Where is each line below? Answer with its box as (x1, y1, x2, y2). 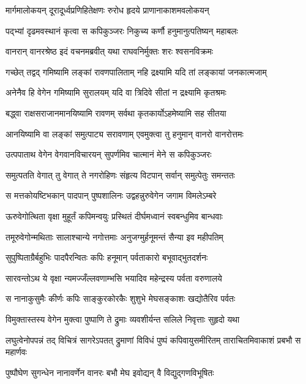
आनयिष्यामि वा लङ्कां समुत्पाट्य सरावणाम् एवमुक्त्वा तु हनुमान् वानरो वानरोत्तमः (6, 127, 244, 140)
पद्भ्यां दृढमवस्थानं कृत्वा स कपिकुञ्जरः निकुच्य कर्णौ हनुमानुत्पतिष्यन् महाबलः (6, 24, 238, 37)
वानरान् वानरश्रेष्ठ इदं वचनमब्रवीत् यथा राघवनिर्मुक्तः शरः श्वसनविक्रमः (6, 45, 214, 58)
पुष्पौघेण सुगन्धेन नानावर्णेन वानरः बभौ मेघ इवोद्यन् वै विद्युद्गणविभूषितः (6, 366, 214, 378)
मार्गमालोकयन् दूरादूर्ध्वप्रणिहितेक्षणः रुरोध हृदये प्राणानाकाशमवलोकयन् (6, 4, 209, 16)
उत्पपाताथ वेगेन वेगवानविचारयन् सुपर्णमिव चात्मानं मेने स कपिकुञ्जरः (6, 148, 212, 161)
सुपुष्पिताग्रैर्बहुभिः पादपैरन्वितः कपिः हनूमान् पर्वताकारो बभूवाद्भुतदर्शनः (6, 251, 208, 264)
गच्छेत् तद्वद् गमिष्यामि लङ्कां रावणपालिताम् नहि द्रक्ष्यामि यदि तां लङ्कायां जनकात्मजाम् (6, 65, 267, 78)
